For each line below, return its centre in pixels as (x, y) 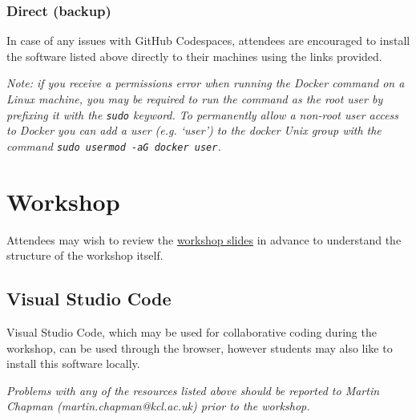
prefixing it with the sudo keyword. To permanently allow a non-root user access (203, 114)
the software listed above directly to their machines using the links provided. (194, 56)
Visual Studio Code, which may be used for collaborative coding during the (192, 332)
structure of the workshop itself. (85, 255)
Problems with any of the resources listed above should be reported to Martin (193, 390)
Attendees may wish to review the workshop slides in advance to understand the (204, 239)
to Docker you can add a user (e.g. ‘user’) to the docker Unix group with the (194, 130)
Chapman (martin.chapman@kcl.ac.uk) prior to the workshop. (158, 406)
